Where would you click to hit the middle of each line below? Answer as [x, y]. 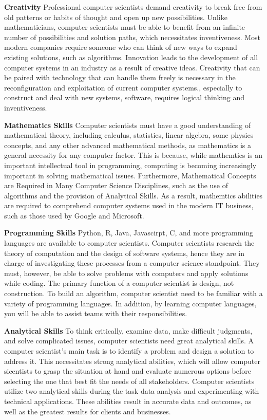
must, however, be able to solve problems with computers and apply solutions [126, 273]
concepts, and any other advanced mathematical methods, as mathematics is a [128, 145]
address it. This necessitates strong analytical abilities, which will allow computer [132, 361]
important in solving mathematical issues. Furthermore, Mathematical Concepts [130, 175]
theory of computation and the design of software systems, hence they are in [124, 253]
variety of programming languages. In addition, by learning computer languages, [130, 303]
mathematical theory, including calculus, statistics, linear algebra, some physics [129, 135]
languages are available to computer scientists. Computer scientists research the [129, 243]
